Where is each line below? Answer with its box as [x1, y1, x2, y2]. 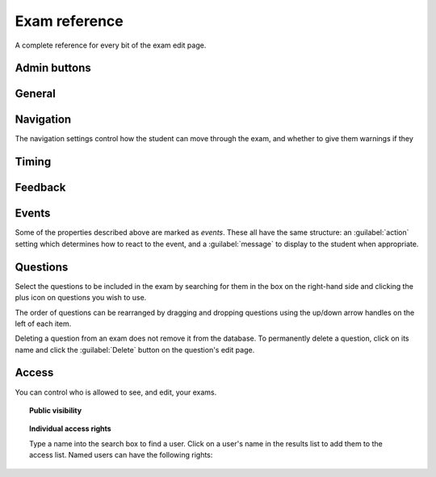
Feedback [15, 181, 66, 195]
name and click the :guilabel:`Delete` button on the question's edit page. [15, 345, 255, 354]
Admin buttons [15, 61, 92, 75]
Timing [15, 155, 52, 169]
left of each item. [15, 319, 72, 328]
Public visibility [29, 405, 82, 415]
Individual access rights [29, 424, 112, 433]
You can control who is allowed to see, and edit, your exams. [15, 387, 217, 397]
